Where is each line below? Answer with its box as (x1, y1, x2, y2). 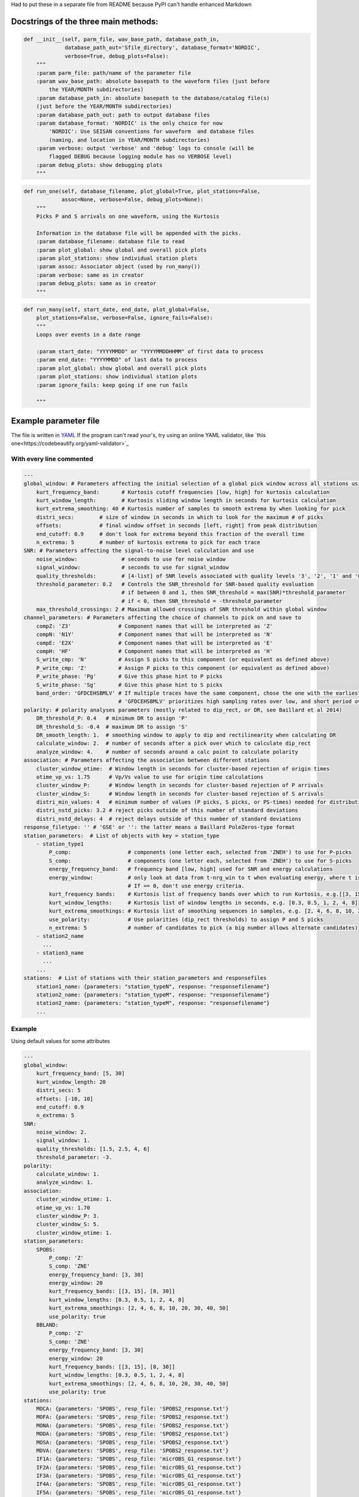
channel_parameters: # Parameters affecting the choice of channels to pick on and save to (23, 614, 302, 621)
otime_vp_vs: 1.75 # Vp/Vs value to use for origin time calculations (36, 773, 264, 780)
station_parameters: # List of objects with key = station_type (23, 832, 220, 839)
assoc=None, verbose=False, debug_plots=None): (61, 196, 204, 203)
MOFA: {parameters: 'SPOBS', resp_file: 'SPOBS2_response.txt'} (36, 1414, 229, 1420)
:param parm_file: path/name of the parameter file (36, 69, 191, 76)
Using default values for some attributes (11, 1037, 110, 1044)
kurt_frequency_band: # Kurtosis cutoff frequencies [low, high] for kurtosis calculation (36, 489, 330, 495)
